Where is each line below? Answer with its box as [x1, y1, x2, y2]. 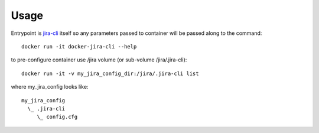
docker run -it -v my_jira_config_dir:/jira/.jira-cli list [21, 70, 199, 77]
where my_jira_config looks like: [11, 83, 89, 90]
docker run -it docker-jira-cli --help [21, 43, 137, 50]
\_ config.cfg [37, 113, 78, 121]
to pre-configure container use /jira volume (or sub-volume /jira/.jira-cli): [11, 56, 187, 63]
